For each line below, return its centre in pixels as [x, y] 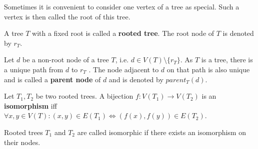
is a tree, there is [227, 60]
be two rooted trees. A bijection [84, 96]
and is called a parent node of [52, 79]
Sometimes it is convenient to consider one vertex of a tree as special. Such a [122, 6]
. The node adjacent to [124, 69]
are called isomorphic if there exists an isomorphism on [161, 132]
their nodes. [22, 142]
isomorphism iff [30, 105]
